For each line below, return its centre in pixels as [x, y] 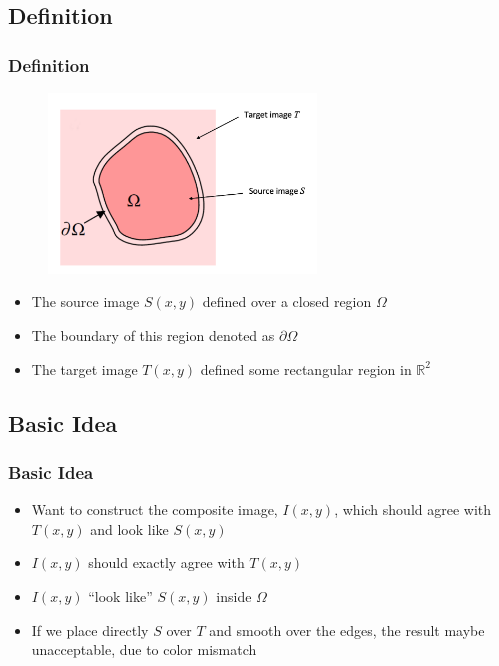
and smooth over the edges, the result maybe [347, 629]
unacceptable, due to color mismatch [144, 649]
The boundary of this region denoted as [153, 335]
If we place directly [90, 629]
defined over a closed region [287, 301]
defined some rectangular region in [306, 368]
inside [234, 596]
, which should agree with [413, 509]
